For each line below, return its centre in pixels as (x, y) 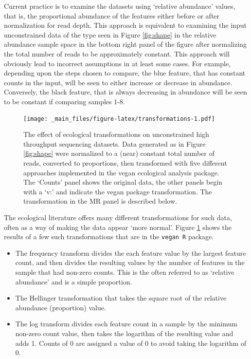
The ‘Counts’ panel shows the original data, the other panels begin (123, 182)
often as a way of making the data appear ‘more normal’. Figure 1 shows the (118, 227)
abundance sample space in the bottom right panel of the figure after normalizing (125, 44)
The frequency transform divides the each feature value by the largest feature (131, 253)
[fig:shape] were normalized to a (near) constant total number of (119, 153)
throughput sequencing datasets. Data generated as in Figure (115, 143)
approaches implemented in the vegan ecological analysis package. (121, 172)
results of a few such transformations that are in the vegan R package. (109, 236)
